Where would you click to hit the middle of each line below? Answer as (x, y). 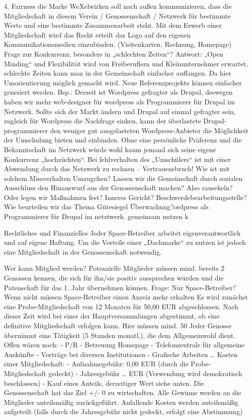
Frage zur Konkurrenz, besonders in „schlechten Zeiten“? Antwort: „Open (114, 53)
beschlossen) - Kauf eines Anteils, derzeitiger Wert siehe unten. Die (104, 383)
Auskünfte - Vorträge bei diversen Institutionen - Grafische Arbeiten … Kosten (121, 354)
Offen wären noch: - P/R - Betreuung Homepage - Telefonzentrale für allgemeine (124, 345)
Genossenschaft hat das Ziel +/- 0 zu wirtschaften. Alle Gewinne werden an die (123, 392)
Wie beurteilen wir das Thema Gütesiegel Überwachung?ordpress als (106, 207)
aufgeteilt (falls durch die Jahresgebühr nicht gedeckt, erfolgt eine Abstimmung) (123, 411)
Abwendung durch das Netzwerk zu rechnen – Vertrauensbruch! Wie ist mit (117, 169)
